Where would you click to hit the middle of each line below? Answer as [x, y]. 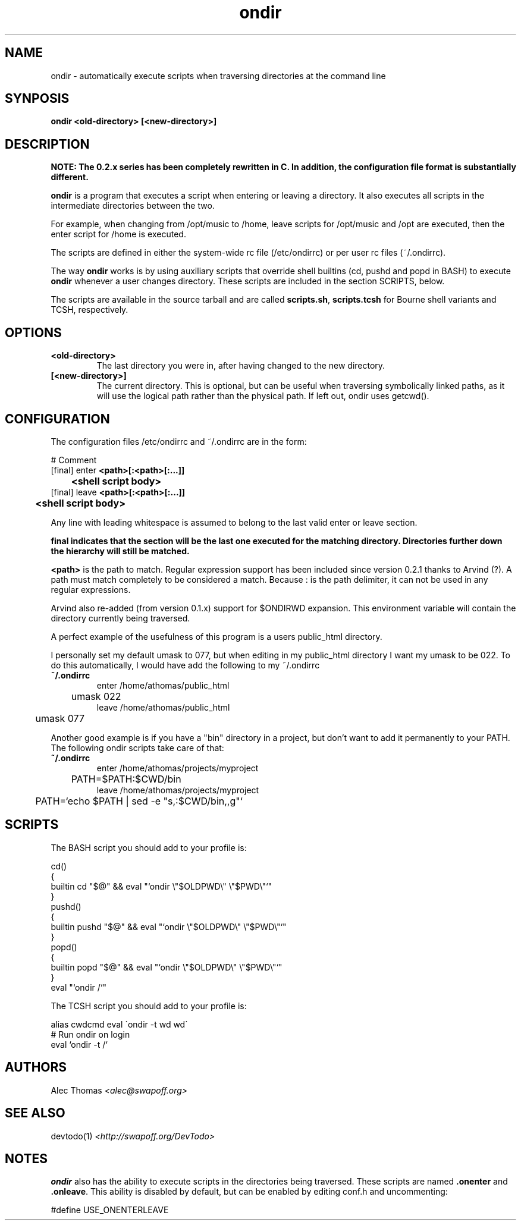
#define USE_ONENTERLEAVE [110, 1210]
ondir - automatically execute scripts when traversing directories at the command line [218, 76]
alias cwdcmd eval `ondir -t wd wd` [119, 1024]
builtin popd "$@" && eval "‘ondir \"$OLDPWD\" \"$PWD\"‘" [167, 967]
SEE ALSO [35, 1113]
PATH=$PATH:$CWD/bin [126, 779]
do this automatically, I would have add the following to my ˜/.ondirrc [185, 665]
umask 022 [96, 696]
